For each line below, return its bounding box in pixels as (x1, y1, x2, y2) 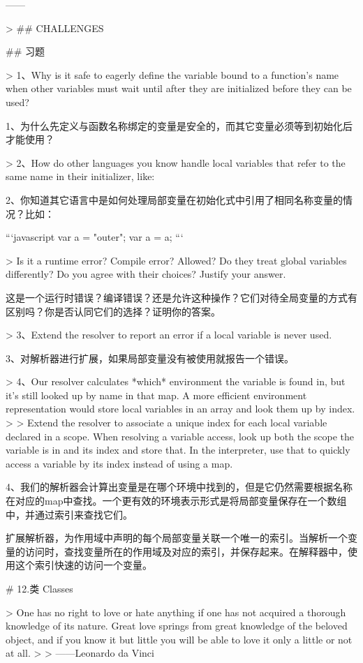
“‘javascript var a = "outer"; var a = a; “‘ (6, 230, 184, 244)
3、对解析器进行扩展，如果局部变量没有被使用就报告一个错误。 (6, 350, 294, 365)
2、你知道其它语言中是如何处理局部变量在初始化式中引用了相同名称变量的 (6, 192, 343, 207)
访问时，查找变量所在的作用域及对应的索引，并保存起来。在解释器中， (24, 544, 348, 558)
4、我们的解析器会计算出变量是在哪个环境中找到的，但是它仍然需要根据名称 (6, 479, 353, 494)
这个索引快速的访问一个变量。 (15, 558, 152, 572)
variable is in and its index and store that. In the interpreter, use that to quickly (6, 442, 350, 457)
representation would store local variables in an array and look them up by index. (6, 401, 355, 416)
